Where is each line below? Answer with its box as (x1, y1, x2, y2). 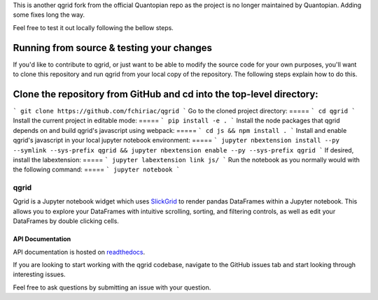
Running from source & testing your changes (13, 42, 213, 54)
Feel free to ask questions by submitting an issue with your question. (13, 283, 211, 292)
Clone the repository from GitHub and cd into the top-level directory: (13, 88, 318, 100)
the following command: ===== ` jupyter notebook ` (13, 165, 181, 174)
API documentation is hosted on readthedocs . (13, 248, 146, 256)
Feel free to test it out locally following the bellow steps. (13, 23, 174, 31)
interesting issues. (13, 270, 66, 279)
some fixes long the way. (13, 10, 85, 19)
